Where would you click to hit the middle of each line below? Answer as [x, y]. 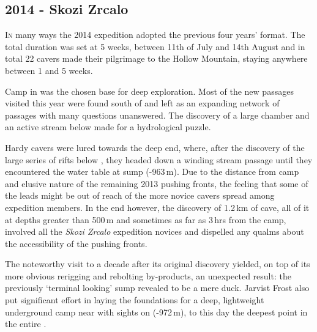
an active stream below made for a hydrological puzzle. [108, 127]
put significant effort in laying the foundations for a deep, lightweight [135, 300]
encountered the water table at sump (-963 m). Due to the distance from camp [152, 172]
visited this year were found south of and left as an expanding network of [142, 103]
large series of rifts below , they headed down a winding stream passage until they [159, 159]
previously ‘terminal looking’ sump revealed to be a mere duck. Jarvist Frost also [157, 288]
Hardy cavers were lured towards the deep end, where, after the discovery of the [155, 147]
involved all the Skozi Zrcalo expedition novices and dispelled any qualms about [155, 231]
